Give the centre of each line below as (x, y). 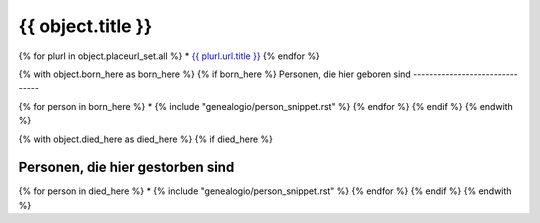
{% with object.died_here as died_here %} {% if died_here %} (146, 139)
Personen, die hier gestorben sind (126, 167)
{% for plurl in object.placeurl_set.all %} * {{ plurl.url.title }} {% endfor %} (169, 56)
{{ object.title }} (85, 26)
